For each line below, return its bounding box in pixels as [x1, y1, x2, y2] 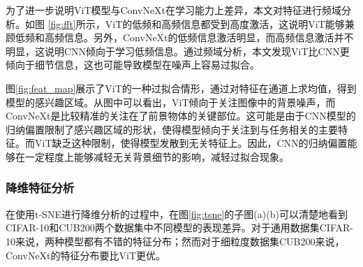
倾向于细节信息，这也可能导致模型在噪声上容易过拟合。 [6, 57, 260, 72]
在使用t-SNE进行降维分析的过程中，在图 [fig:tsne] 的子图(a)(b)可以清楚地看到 [6, 206, 348, 221]
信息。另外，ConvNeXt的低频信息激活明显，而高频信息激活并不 [64, 30, 354, 45]
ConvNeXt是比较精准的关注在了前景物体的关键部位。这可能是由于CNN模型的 [6, 108, 356, 123]
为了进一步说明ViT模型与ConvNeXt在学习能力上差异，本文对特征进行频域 [6, 3, 342, 17]
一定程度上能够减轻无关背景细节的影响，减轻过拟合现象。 [24, 149, 289, 164]
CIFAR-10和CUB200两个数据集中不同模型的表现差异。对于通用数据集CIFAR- [6, 220, 353, 235]
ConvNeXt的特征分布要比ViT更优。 [6, 247, 166, 262]
